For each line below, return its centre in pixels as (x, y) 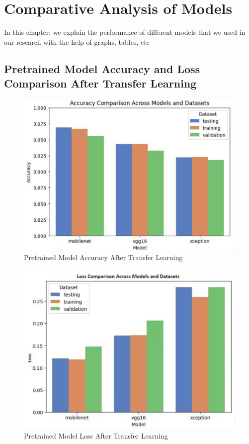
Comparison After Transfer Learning (100, 83)
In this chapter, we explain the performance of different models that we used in (125, 32)
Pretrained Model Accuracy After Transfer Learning (103, 257)
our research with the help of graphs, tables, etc (77, 42)
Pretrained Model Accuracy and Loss (102, 68)
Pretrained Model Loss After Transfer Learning (96, 435)
